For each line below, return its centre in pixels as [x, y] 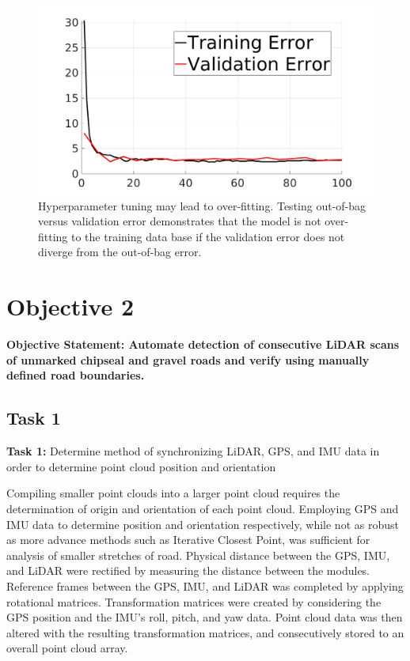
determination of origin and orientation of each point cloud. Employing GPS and [203, 508]
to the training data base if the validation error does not [208, 236]
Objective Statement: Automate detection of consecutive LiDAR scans [203, 344]
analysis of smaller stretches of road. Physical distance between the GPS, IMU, [198, 555]
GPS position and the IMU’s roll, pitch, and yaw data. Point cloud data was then [205, 617]
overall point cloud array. [67, 648]
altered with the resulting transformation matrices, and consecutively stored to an [205, 632]
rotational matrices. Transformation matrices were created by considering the [194, 601]
